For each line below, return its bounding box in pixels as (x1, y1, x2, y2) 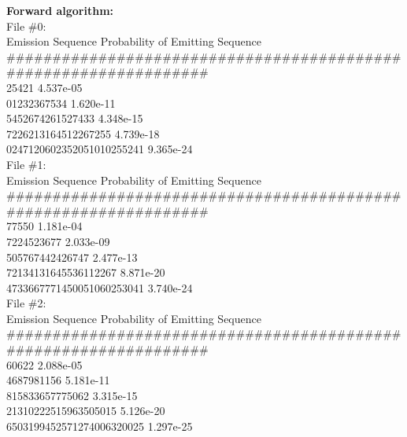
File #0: (6, 17, 46, 34)
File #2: (6, 295, 46, 311)
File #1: (6, 156, 46, 172)
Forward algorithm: (6, 2, 114, 18)
